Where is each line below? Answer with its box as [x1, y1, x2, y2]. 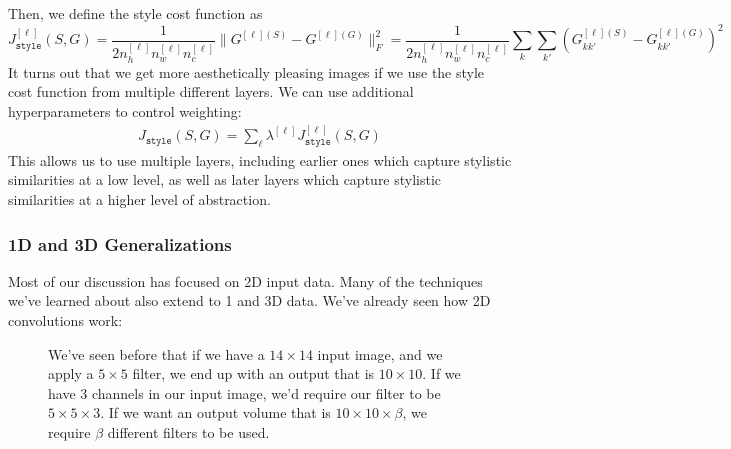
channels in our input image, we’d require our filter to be [91, 382, 441, 403]
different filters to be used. [107, 421, 270, 442]
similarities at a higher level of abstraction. [8, 189, 271, 209]
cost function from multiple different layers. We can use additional [8, 81, 414, 102]
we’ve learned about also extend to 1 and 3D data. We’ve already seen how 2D [8, 290, 491, 311]
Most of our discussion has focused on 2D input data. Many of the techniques [8, 270, 483, 291]
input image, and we [317, 343, 443, 364]
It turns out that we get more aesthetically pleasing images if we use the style [8, 61, 485, 82]
